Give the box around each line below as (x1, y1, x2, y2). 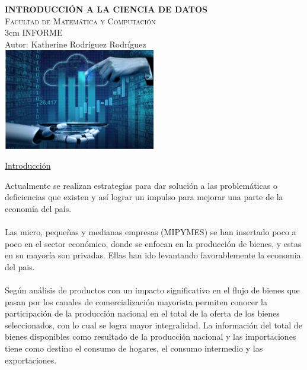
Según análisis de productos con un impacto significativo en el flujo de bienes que (5, 284, 300, 296)
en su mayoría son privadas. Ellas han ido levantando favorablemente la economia (5, 249, 301, 261)
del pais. (5, 260, 35, 273)
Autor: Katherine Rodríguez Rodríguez (5, 37, 146, 50)
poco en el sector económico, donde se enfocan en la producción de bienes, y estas (5, 237, 302, 249)
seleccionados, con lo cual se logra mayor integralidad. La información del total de (5, 318, 302, 331)
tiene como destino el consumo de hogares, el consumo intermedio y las (5, 342, 263, 354)
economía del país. (5, 202, 72, 214)
